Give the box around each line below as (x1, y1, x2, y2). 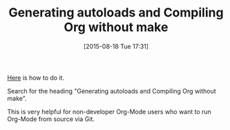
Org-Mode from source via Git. (7, 115, 95, 123)
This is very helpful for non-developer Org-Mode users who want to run (7, 107, 212, 116)
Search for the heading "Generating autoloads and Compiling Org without (7, 87, 216, 95)
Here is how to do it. (7, 74, 64, 82)
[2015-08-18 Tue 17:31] (83, 42, 149, 50)
